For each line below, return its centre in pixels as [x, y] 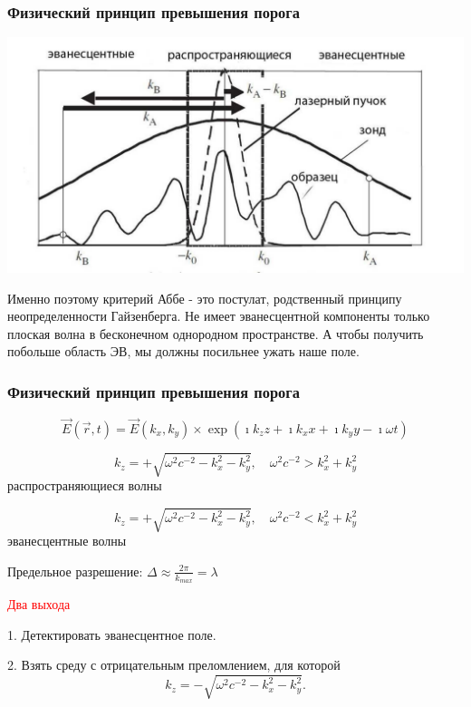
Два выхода [39, 604]
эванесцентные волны [67, 541]
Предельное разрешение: [75, 571]
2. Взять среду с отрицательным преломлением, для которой [174, 665]
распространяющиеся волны [85, 485]
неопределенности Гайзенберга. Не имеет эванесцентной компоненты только [219, 316]
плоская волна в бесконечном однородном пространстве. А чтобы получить [216, 333]
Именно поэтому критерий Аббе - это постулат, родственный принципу [205, 298]
